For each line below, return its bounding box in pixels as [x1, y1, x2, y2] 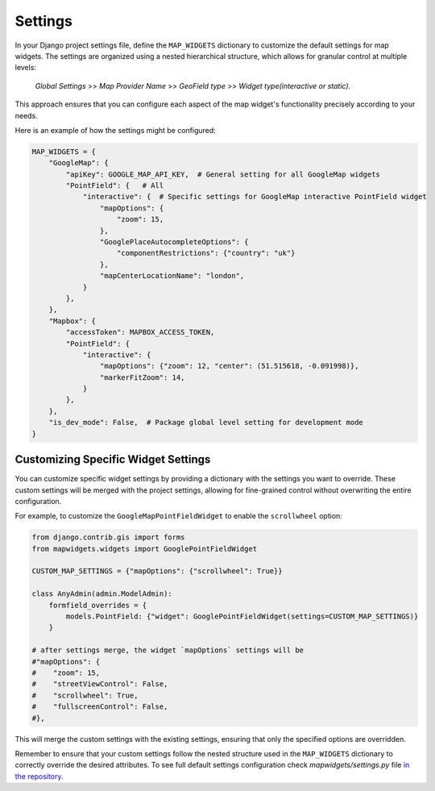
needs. [14, 110, 38, 120]
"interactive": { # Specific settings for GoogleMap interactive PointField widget [82, 192, 427, 202]
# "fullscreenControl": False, [31, 702, 168, 711]
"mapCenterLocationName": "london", [99, 271, 245, 281]
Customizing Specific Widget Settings [14, 452, 211, 467]
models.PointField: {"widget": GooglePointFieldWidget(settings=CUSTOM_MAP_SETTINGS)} [65, 612, 419, 621]
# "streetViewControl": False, [31, 680, 168, 689]
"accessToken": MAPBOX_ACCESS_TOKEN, [65, 327, 215, 337]
